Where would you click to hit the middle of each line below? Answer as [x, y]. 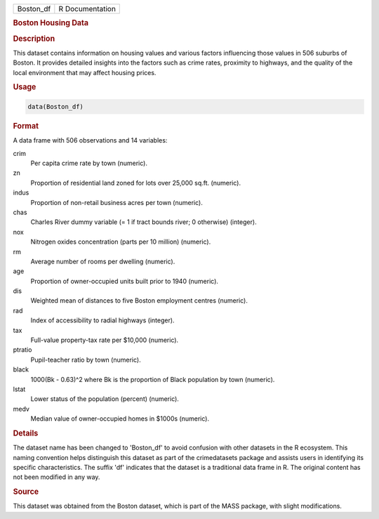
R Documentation [87, 9]
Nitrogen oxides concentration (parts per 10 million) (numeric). [121, 242]
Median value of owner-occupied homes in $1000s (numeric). [120, 419]
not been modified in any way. [56, 477]
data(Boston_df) [56, 106]
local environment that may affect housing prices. [85, 72]
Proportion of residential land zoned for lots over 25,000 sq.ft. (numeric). [136, 183]
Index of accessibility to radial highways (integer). [102, 320]
